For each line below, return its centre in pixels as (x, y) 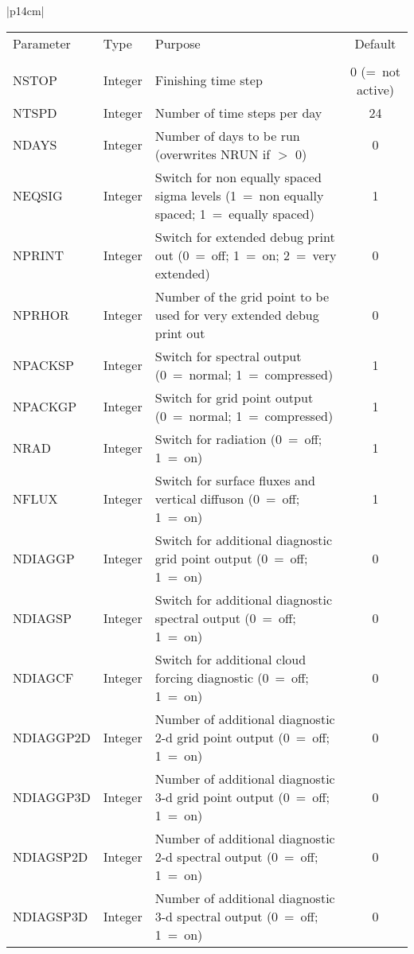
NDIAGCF (43, 677)
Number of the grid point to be (242, 296)
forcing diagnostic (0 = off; (232, 677)
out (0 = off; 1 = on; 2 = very (246, 255)
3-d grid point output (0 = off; (242, 796)
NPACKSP (43, 365)
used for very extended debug (237, 314)
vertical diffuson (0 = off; (227, 498)
